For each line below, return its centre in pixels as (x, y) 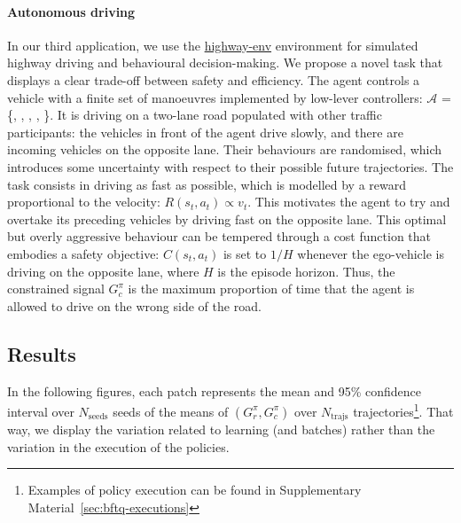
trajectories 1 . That (403, 410)
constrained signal (56, 289)
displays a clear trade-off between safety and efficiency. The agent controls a (214, 79)
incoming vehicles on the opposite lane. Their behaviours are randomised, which (225, 149)
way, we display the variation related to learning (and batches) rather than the (221, 429)
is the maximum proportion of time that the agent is (271, 289)
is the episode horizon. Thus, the (306, 271)
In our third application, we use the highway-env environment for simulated (213, 45)
